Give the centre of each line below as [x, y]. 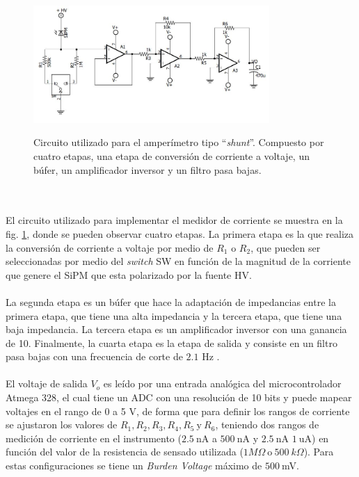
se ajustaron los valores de [62, 425]
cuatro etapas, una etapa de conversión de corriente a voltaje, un [171, 155]
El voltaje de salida [47, 383]
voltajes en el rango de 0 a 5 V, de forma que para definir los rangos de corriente [178, 411]
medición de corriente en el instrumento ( [94, 438]
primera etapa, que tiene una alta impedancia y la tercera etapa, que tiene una [174, 315]
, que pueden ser [286, 247]
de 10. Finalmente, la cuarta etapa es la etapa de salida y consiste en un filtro [171, 342]
